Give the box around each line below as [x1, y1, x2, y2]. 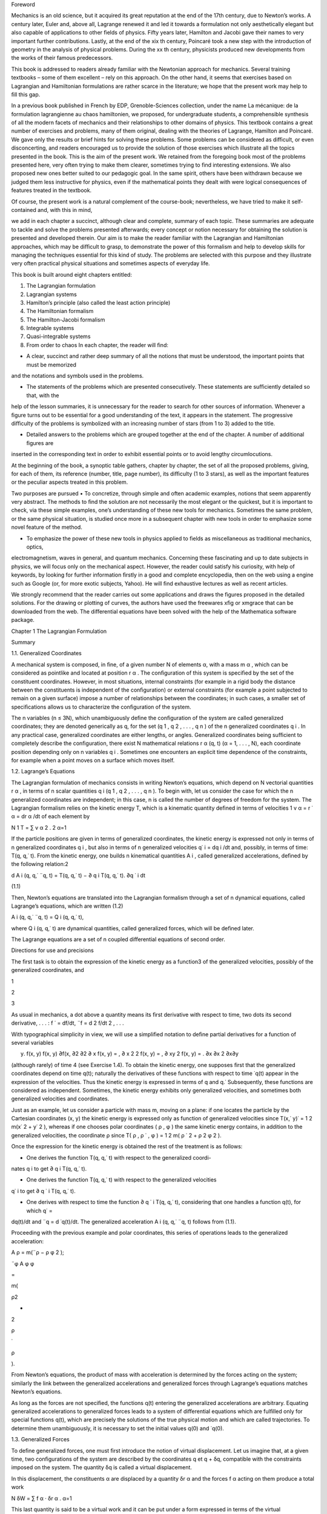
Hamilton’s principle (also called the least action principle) [26, 299, 171, 306]
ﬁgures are [26, 439, 54, 446]
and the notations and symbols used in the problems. [11, 372, 144, 380]
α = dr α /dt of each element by [11, 813, 90, 820]
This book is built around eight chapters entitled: [11, 271, 133, 278]
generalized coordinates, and [11, 967, 84, 974]
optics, [26, 543, 44, 550]
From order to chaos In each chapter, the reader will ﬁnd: [26, 341, 169, 348]
